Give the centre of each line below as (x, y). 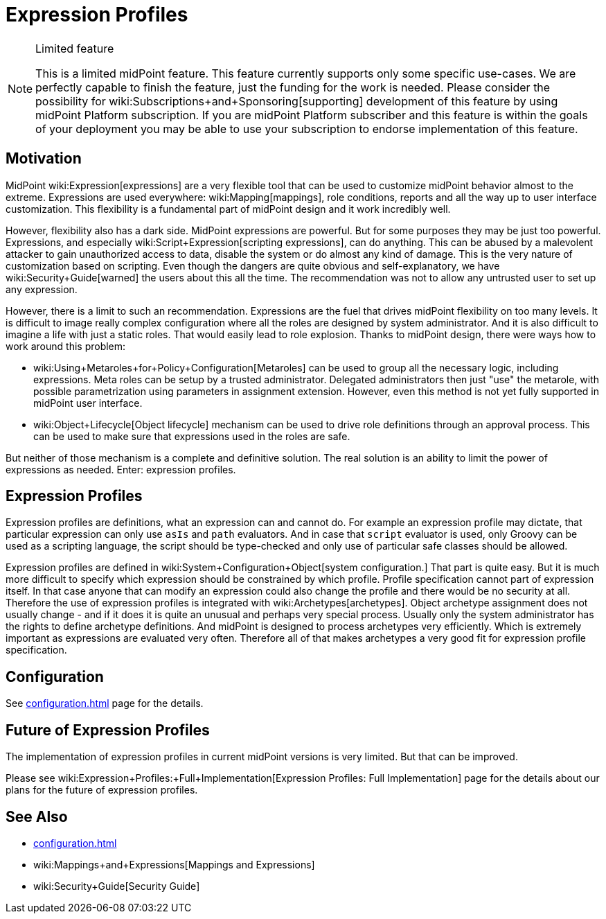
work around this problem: (66, 346)
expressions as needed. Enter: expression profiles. (121, 469)
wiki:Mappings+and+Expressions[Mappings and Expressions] (174, 864)
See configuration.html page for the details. (105, 703)
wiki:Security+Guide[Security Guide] (117, 886)
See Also (37, 816)
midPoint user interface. (88, 403)
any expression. (42, 289)
